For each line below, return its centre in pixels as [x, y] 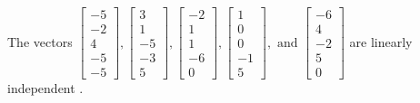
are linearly [381, 41]
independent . [45, 88]
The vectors [40, 41]
